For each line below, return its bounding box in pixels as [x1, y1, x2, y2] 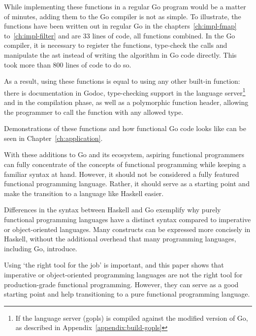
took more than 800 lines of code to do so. [4, 59, 131, 69]
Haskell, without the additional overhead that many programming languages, [4, 234, 236, 244]
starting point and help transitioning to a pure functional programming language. [4, 289, 250, 299]
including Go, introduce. [4, 243, 77, 253]
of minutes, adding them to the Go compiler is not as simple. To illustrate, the [4, 11, 241, 21]
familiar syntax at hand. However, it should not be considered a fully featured [4, 168, 239, 179]
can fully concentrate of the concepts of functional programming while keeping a [4, 159, 246, 169]
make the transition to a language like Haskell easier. [4, 188, 164, 198]
